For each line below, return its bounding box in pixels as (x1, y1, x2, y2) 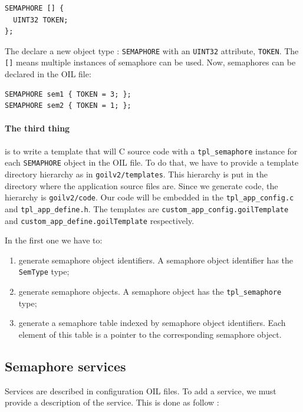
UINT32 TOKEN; (13, 15, 68, 24)
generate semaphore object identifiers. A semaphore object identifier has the (18, 253, 294, 266)
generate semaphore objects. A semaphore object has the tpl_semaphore (18, 285, 282, 298)
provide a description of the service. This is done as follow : (5, 396, 219, 408)
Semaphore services (5, 357, 126, 375)
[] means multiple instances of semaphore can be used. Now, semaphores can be (5, 56, 296, 68)
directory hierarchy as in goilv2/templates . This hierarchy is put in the (5, 167, 268, 180)
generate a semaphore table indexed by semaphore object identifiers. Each (18, 317, 286, 329)
